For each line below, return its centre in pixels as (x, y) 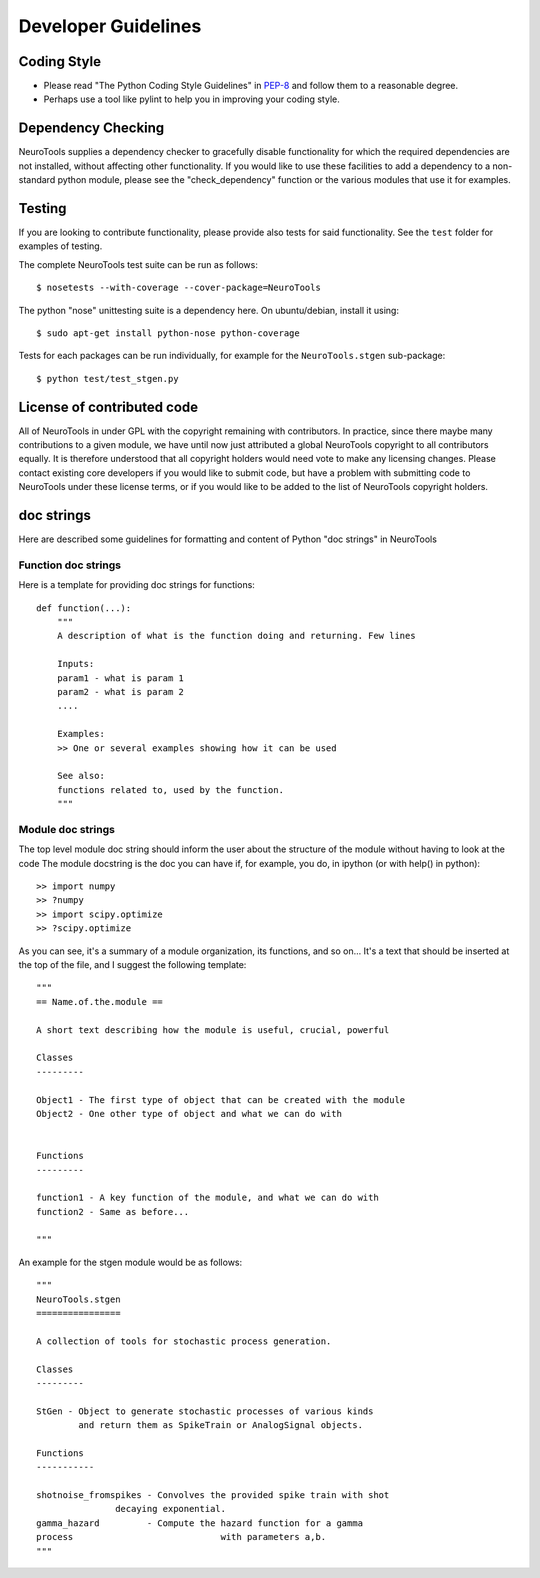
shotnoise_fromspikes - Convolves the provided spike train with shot (213, 1495)
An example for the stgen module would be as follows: (130, 1262)
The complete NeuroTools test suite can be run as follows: (138, 264)
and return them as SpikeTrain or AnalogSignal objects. (221, 1425)
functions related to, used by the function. (170, 789)
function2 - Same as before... (113, 1211)
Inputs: (75, 664)
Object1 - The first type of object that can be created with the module (221, 1099)
